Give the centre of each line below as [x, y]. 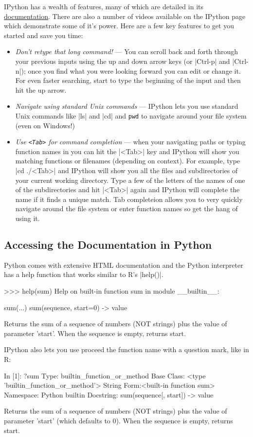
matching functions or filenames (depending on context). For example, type [128, 161]
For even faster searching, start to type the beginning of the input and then [128, 80]
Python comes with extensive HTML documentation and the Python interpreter [124, 265]
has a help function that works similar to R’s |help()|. [84, 274]
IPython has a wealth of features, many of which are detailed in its [104, 6]
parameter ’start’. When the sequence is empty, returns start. [95, 333]
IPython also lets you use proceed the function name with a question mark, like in [126, 349]
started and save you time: [44, 35]
